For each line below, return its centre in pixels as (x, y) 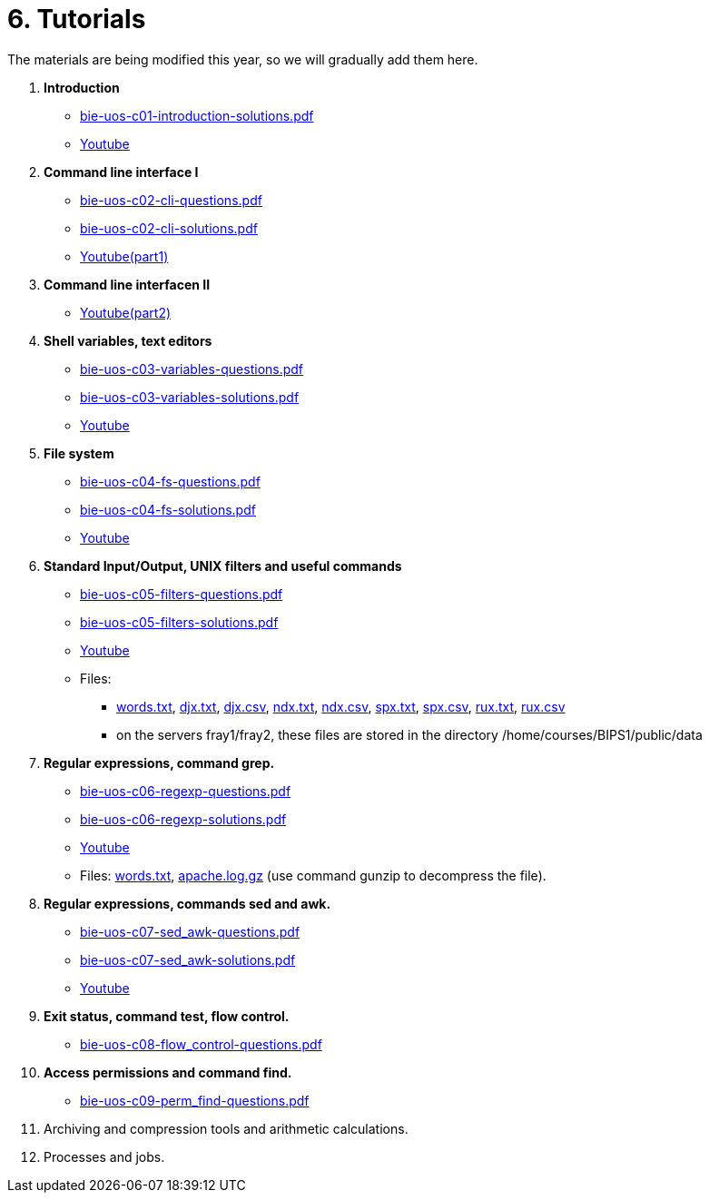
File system (79, 453)
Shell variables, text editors (128, 340)
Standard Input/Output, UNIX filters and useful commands (223, 566)
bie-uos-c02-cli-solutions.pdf (169, 228)
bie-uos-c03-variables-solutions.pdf (190, 397)
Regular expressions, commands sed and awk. (187, 903)
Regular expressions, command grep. (159, 762)
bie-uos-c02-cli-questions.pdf (171, 200)
